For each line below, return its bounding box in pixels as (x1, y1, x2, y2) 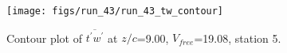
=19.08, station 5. (194, 29, 281, 46)
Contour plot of (6, 29, 82, 46)
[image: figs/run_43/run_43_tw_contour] (6, 6, 224, 17)
